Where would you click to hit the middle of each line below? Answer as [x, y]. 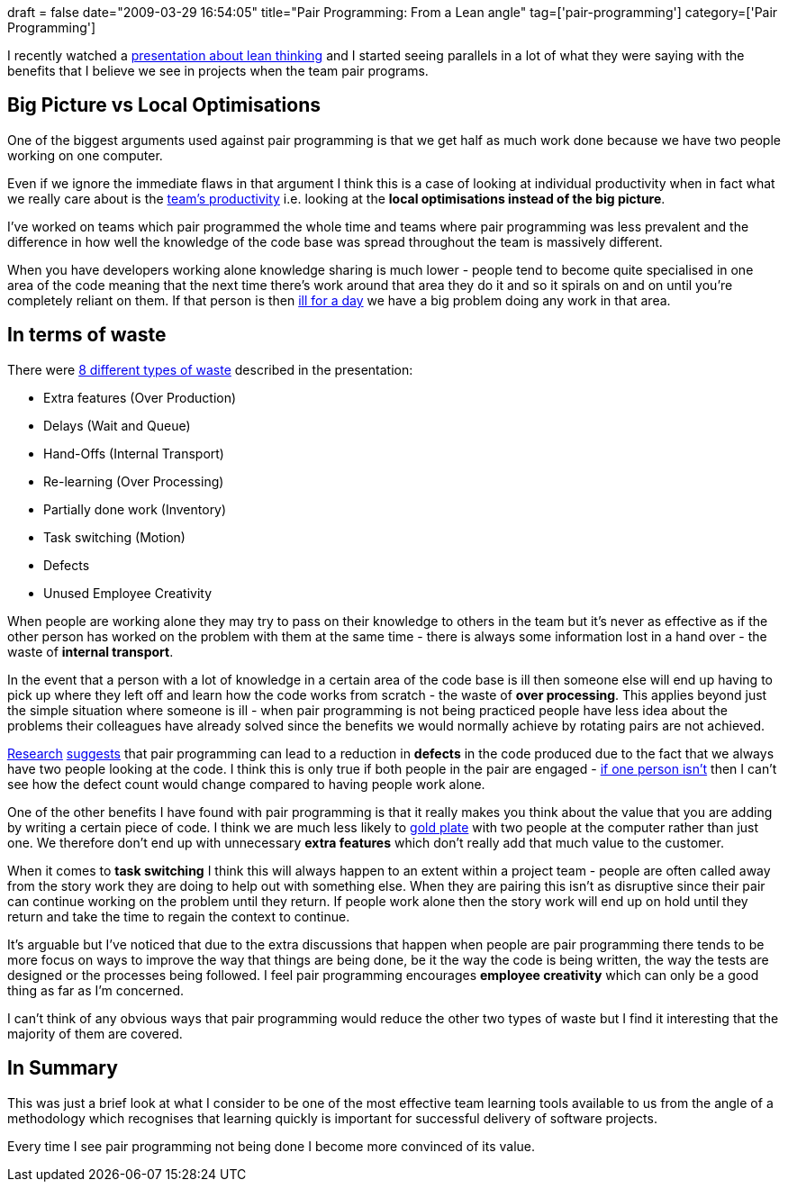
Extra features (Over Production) [140, 397]
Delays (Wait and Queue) [117, 425]
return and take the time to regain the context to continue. [179, 916]
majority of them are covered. [95, 1033]
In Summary [63, 1068]
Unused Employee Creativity [128, 593]
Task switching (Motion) [114, 537]
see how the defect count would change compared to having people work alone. [246, 784]
